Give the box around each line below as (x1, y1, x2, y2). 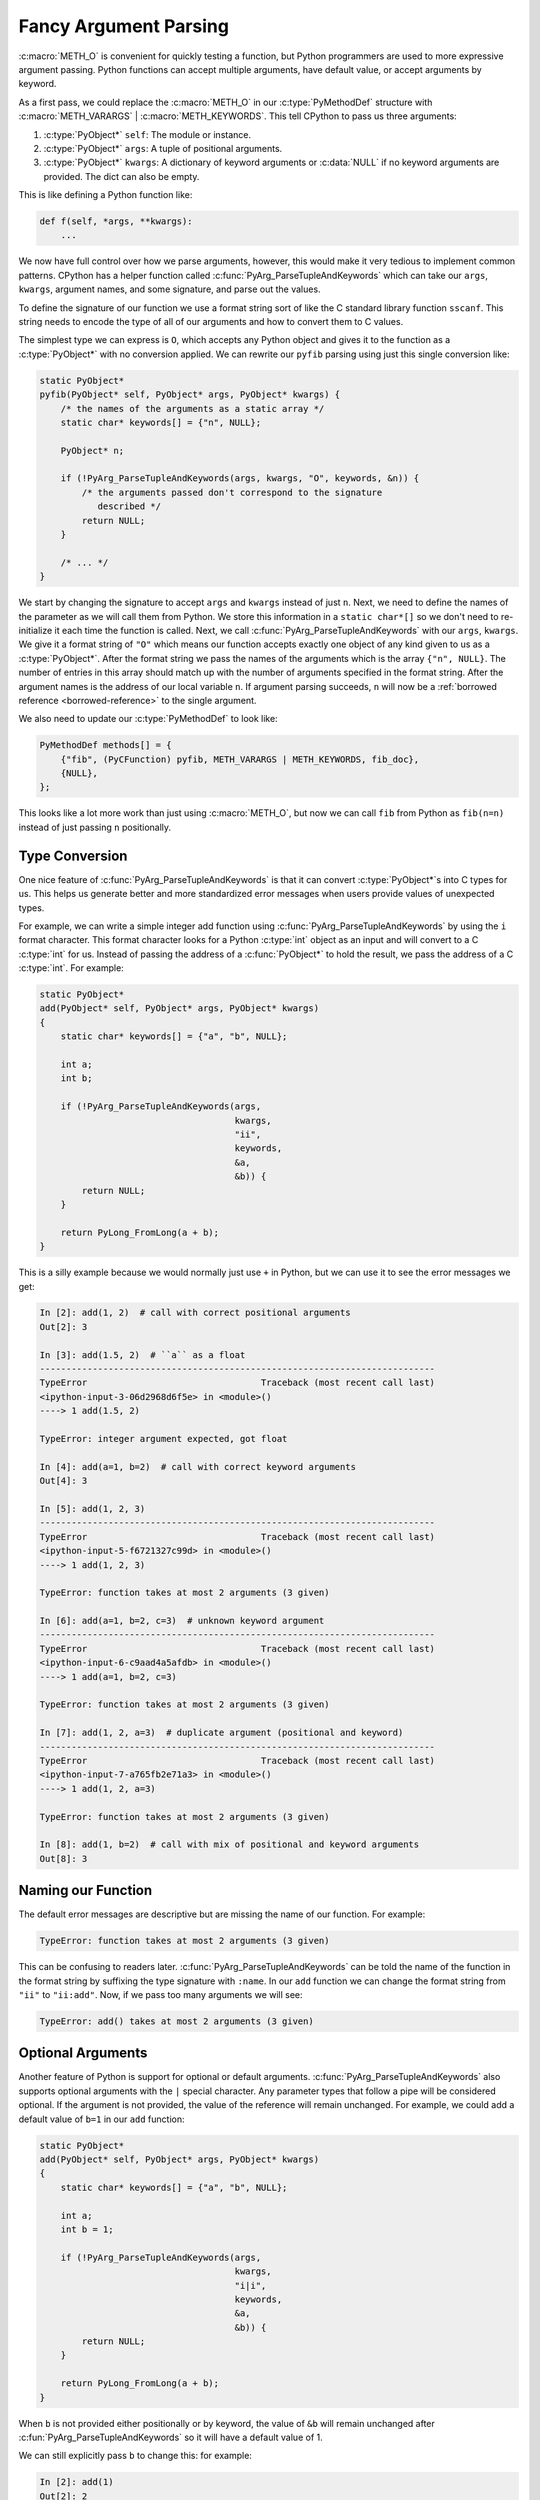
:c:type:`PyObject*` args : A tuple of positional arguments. (43, 142, 283, 154)
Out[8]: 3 (39, 1853, 88, 1864)
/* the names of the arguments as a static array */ (60, 403, 325, 414)
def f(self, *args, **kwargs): (39, 216, 194, 227)
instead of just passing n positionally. (18, 821, 172, 833)
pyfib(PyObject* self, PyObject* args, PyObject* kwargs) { (39, 389, 341, 400)
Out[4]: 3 (39, 1475, 88, 1487)
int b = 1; (60, 2223, 114, 2235)
